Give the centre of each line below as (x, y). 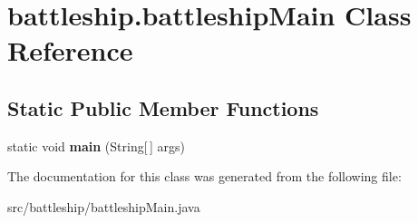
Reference (70, 50)
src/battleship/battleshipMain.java (104, 206)
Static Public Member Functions (163, 107)
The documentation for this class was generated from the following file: (204, 176)
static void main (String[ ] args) (96, 145)
